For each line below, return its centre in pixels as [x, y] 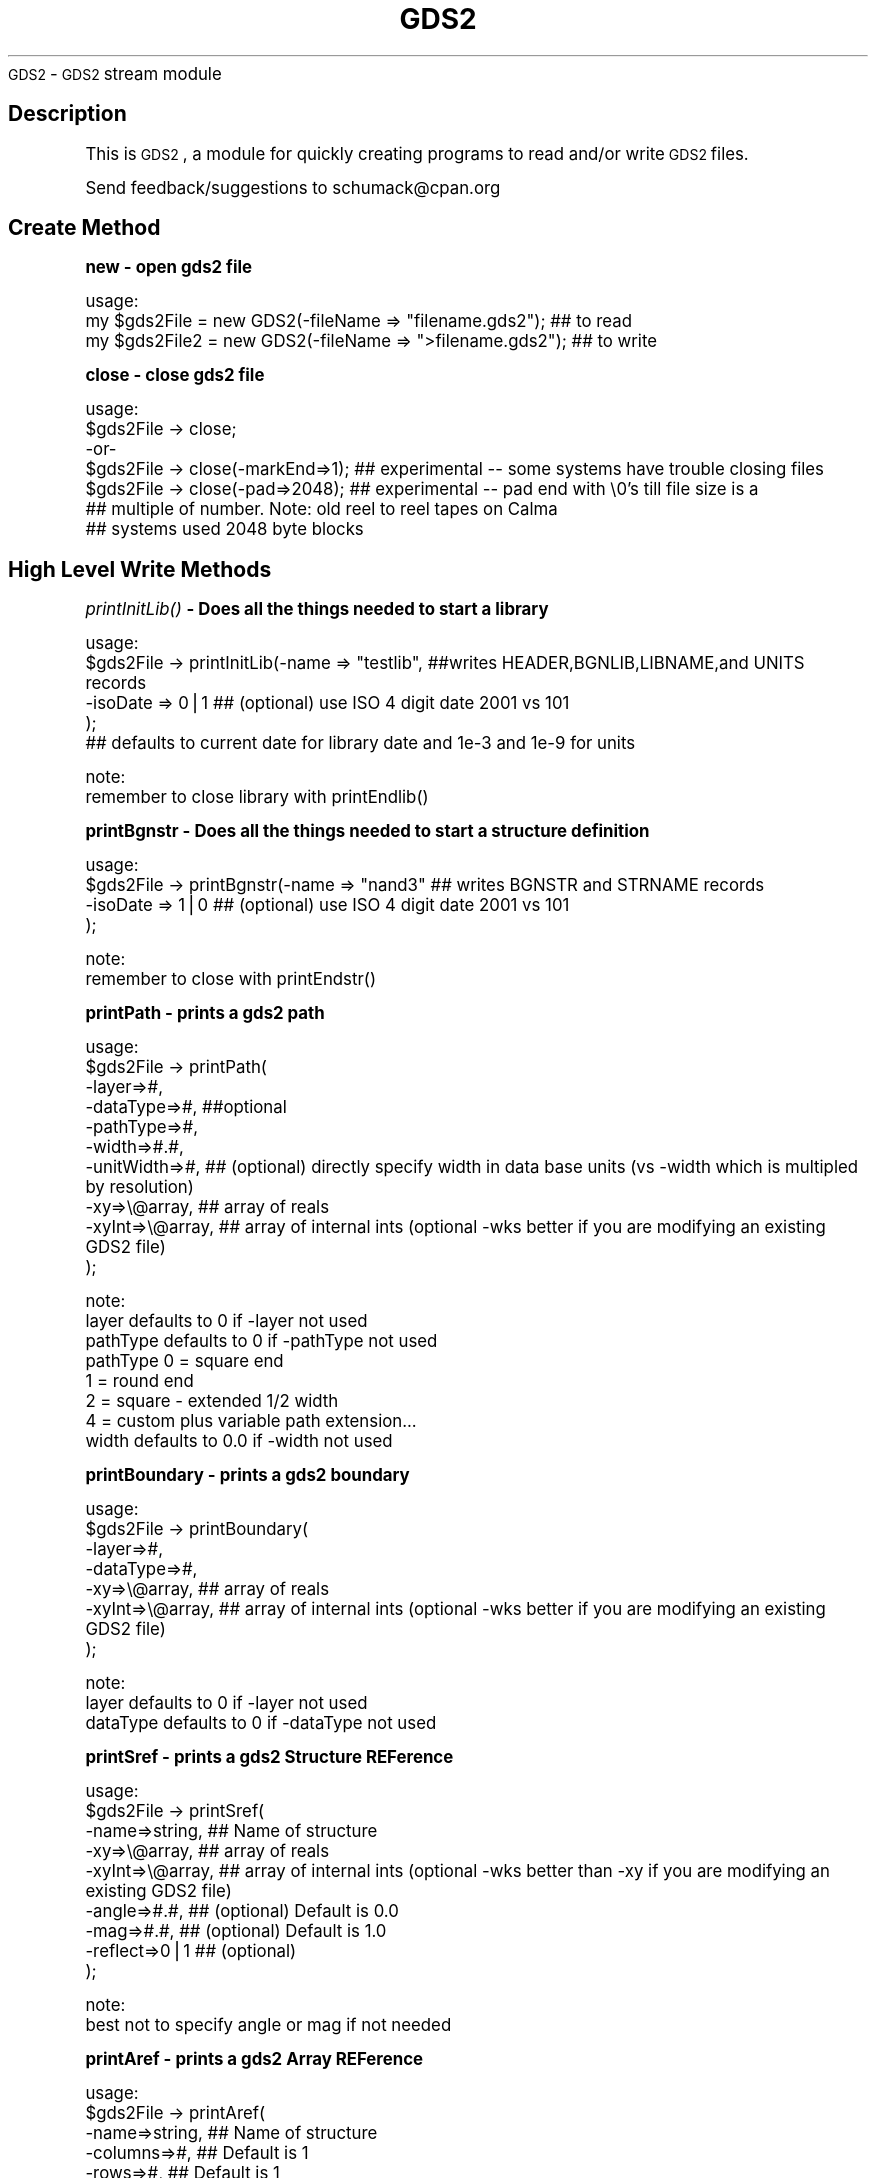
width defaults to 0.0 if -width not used [239, 1441]
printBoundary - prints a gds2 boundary [247, 1475]
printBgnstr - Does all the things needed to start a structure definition [367, 831]
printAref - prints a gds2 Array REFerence [254, 2059]
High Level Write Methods [140, 569]
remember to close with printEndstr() [231, 979]
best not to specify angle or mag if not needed [268, 2025]
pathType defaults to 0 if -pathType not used [261, 1341]
